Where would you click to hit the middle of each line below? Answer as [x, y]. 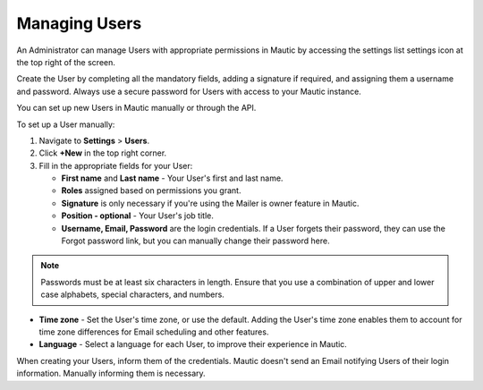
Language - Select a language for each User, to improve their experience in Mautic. [193, 344]
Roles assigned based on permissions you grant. [151, 191]
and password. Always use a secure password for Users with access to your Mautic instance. [189, 91]
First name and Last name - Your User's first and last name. [172, 178]
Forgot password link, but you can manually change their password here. [195, 241]
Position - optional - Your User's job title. [137, 216]
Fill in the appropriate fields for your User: [116, 165]
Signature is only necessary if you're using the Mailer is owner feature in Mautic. [210, 203]
